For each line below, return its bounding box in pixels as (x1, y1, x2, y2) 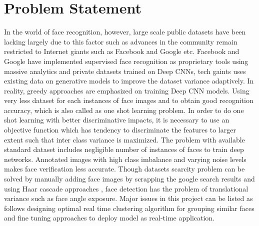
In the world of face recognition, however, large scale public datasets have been (4, 26, 246, 37)
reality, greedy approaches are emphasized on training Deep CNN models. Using (4, 85, 249, 95)
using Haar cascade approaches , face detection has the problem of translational (4, 183, 248, 193)
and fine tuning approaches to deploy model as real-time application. (4, 212, 215, 223)
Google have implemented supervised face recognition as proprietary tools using (4, 55, 248, 66)
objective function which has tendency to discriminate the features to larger (4, 124, 236, 135)
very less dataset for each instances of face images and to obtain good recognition (4, 95, 253, 105)
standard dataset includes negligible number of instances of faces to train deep (4, 144, 244, 154)
